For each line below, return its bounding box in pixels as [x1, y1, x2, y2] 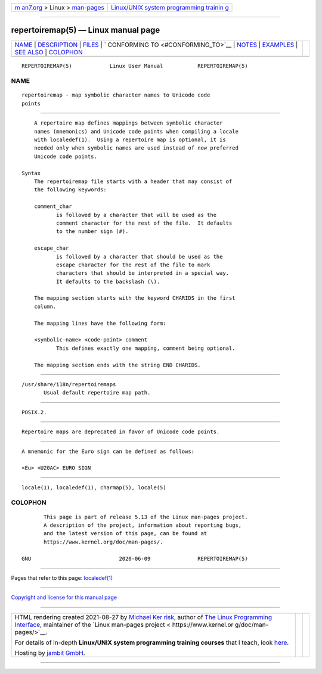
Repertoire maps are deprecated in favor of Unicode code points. [21, 428, 220, 435]
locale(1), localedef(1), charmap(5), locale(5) [21, 484, 166, 491]
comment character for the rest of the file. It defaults [55, 219, 233, 226]
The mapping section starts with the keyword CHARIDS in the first [33, 295, 236, 302]
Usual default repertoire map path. [44, 389, 151, 396]
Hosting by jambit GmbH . [14, 648, 86, 657]
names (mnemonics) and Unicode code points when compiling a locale [33, 128, 239, 135]
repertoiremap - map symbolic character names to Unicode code [21, 92, 210, 98]
